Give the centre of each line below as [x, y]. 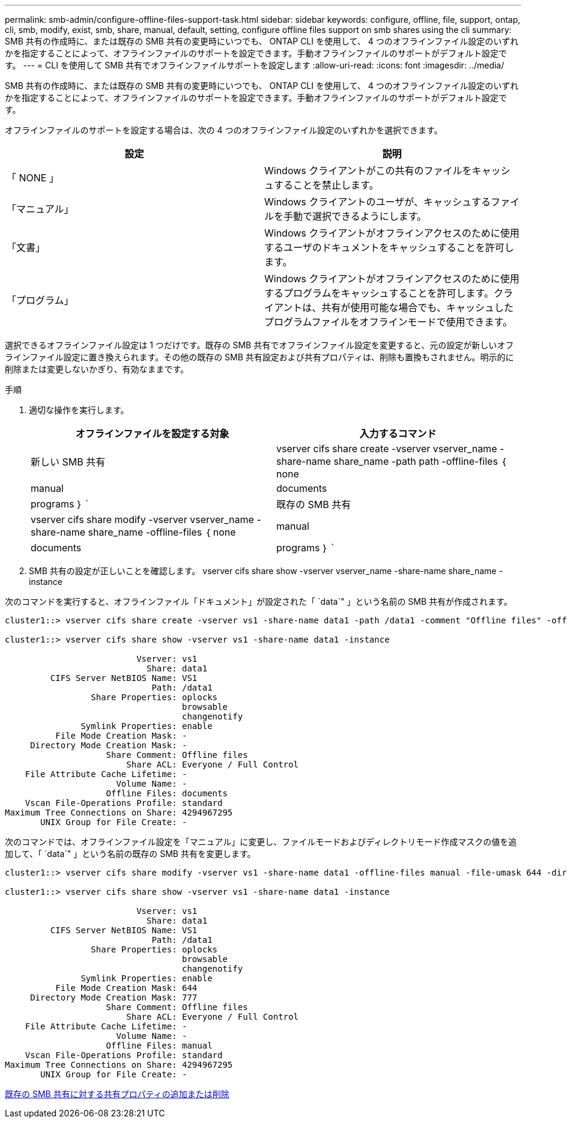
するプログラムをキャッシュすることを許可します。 [379, 293]
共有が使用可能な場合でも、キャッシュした [417, 307]
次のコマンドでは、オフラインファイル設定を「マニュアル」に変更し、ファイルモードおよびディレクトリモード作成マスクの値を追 [261, 842]
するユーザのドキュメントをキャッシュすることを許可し [389, 247]
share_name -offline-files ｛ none [162, 532]
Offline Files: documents [167, 793]
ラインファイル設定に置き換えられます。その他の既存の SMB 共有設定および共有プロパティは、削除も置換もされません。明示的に [259, 357]
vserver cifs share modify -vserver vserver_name [142, 519]
